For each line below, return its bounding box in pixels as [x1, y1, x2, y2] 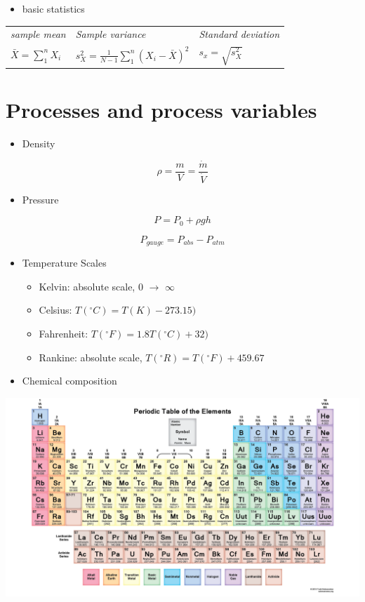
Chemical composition [22, 373, 117, 388]
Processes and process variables [6, 95, 317, 123]
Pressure [22, 192, 59, 206]
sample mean [11, 27, 66, 41]
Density [22, 135, 55, 150]
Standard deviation [199, 27, 280, 41]
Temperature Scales [22, 255, 107, 270]
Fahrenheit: [39, 326, 88, 340]
